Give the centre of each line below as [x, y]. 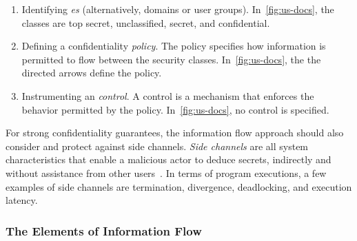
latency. [22, 200]
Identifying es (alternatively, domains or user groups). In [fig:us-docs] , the [178, 9]
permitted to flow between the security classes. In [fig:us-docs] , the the [171, 59]
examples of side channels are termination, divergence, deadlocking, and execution [179, 186]
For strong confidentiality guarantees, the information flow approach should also [175, 133]
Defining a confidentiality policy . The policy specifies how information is [174, 46]
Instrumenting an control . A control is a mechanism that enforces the [168, 95]
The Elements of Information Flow [104, 230]
